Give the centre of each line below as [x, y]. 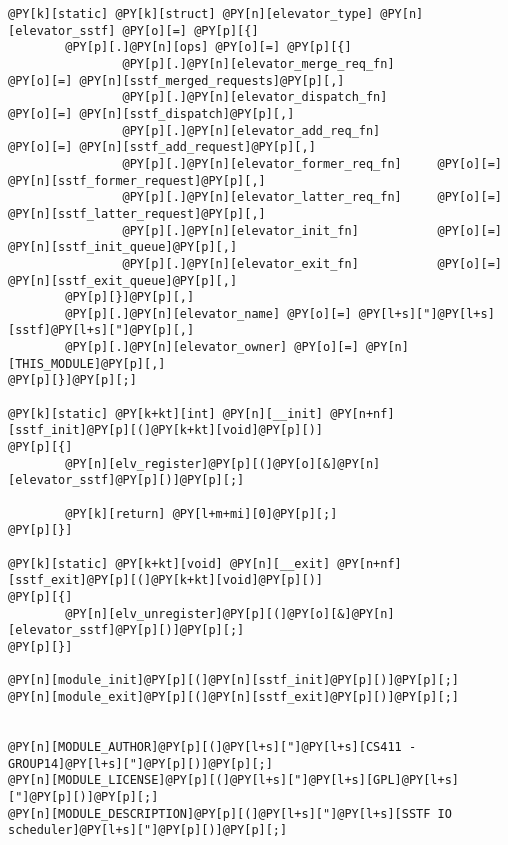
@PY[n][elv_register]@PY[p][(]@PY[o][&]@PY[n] [223, 463]
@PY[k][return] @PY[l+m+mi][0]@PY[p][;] [201, 513]
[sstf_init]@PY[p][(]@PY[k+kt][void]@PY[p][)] [165, 430]
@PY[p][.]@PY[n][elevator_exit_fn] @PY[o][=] [312, 263]
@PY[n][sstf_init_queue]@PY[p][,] [123, 247]
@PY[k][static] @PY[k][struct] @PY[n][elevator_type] [191, 14]
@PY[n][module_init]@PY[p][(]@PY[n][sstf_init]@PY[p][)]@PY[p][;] [234, 680]
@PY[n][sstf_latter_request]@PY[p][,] [137, 213]
